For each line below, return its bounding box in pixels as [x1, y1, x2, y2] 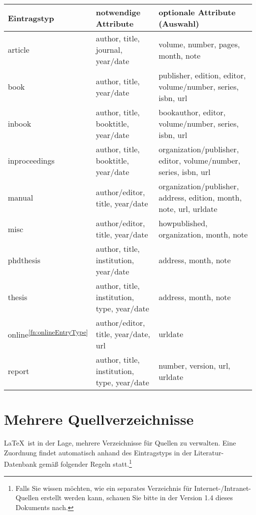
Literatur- [194, 447, 224, 457]
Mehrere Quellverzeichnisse [4, 409, 194, 429]
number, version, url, [159, 359, 230, 371]
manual [8, 192, 33, 203]
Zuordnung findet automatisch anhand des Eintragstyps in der [4, 447, 192, 457]
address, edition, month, [159, 192, 242, 203]
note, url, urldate [159, 203, 218, 214]
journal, [96, 44, 123, 55]
